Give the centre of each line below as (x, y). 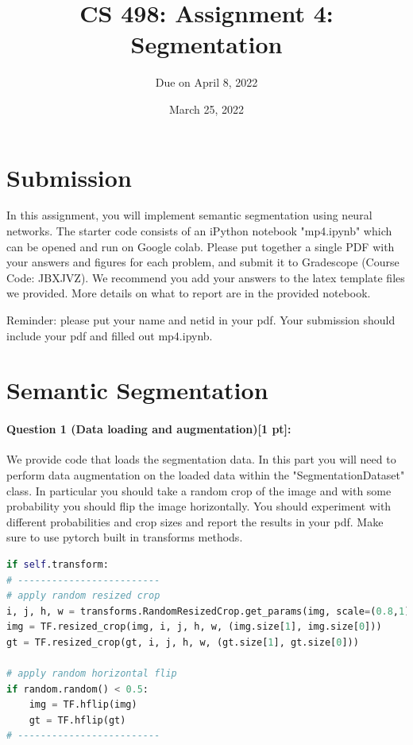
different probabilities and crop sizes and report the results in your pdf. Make (195, 521)
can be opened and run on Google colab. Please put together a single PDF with (201, 246)
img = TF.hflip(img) (83, 705)
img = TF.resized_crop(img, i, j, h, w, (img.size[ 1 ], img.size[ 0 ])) (194, 627)
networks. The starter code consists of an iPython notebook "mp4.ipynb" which (199, 231)
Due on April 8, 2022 (206, 82)
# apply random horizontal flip (92, 674)
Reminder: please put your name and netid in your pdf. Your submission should (201, 320)
